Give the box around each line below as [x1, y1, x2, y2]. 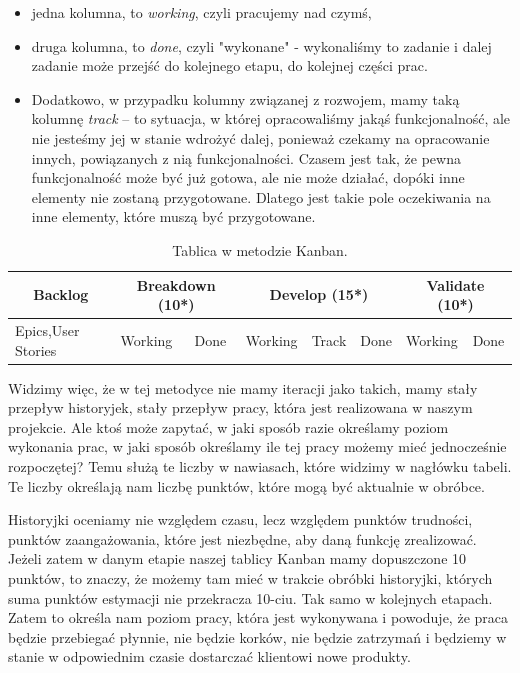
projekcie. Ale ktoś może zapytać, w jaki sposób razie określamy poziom [8, 416, 449, 437]
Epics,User [15, 319, 80, 340]
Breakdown [136, 274, 216, 295]
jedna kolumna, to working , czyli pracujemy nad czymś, [31, 2, 372, 22]
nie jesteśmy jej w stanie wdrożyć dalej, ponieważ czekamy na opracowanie [31, 127, 490, 148]
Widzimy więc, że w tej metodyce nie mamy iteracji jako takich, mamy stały [8, 377, 478, 398]
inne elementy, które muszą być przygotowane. [31, 206, 316, 227]
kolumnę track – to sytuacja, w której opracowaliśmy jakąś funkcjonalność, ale [31, 108, 511, 129]
